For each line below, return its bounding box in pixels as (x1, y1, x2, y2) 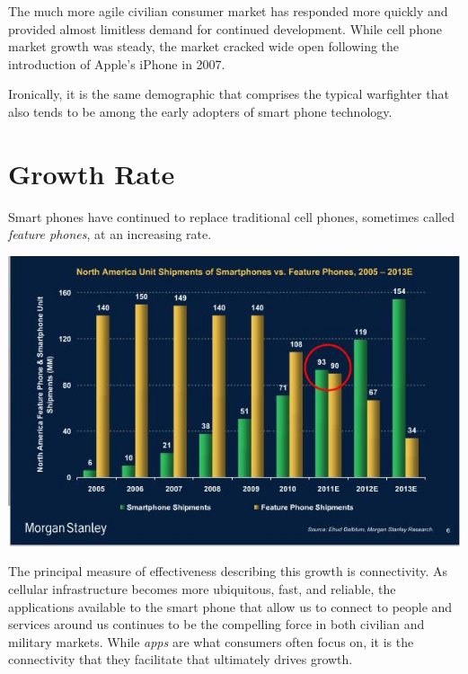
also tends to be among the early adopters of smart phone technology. (8, 102, 393, 120)
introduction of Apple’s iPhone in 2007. (8, 54, 225, 73)
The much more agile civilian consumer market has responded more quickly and (8, 2, 448, 20)
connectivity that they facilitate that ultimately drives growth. (8, 650, 353, 669)
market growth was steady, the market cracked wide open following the (8, 37, 400, 56)
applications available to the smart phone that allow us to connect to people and (8, 597, 453, 616)
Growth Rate (8, 155, 175, 191)
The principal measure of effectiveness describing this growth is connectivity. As (8, 562, 448, 581)
